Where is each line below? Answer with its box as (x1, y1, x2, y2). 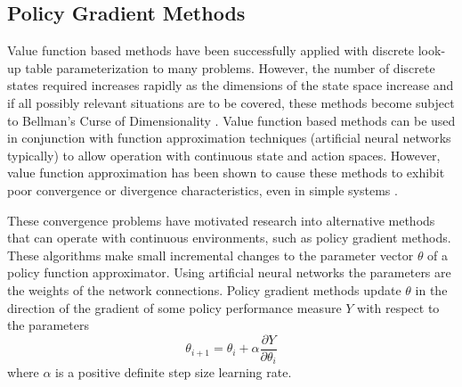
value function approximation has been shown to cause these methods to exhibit (7, 163, 445, 182)
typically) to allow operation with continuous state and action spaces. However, (7, 145, 441, 164)
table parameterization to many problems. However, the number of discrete (25, 58, 435, 77)
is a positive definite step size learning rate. (55, 363, 292, 382)
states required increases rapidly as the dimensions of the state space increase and (7, 76, 454, 95)
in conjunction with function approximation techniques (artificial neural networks (7, 128, 451, 147)
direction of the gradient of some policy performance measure (7, 298, 342, 317)
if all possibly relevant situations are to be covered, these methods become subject (7, 93, 455, 111)
